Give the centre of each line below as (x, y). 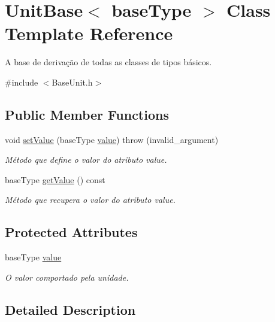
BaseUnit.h (72, 82)
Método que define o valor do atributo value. (86, 160)
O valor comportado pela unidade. (67, 277)
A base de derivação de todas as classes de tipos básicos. (108, 62)
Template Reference (89, 33)
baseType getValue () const (55, 179)
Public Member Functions (87, 114)
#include (22, 82)
